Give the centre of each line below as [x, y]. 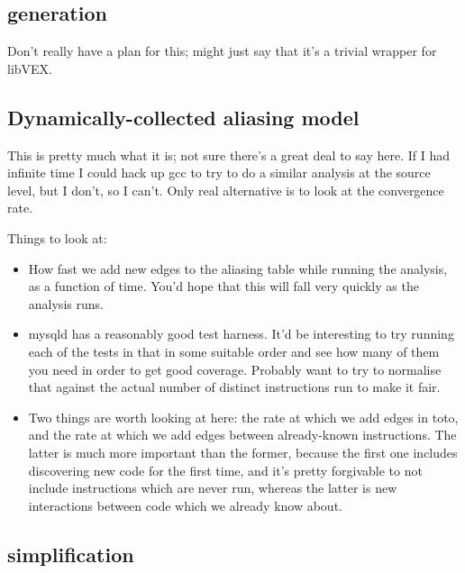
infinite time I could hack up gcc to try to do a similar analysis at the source [219, 173]
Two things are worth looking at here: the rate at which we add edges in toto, [243, 417]
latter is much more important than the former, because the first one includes [243, 452]
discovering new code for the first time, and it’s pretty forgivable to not [225, 470]
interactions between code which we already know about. [185, 505]
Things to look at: [57, 237]
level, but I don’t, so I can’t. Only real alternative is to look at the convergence [226, 190]
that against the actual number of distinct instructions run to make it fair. [234, 387]
